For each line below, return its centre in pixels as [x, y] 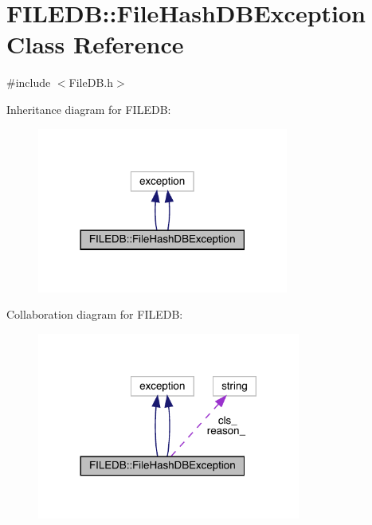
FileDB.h [91, 82]
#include [29, 82]
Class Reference [95, 44]
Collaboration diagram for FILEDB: [95, 314]
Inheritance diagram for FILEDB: [89, 109]
